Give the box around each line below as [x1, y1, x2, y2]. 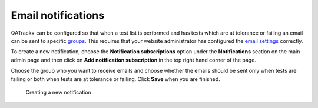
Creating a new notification [25, 89, 91, 96]
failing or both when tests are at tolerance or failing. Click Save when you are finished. [11, 75, 220, 82]
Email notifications [11, 9, 105, 22]
